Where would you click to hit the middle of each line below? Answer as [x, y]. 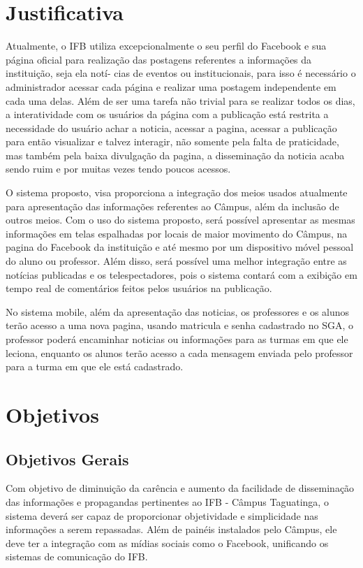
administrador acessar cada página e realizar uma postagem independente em [171, 86]
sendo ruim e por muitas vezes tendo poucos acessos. [118, 169]
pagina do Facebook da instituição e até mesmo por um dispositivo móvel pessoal [180, 247]
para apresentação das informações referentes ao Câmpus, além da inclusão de [172, 206]
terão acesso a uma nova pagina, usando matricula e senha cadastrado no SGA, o [179, 325]
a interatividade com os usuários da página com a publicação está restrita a [167, 114]
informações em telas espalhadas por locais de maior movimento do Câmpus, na [177, 233]
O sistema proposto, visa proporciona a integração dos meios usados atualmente [177, 192]
